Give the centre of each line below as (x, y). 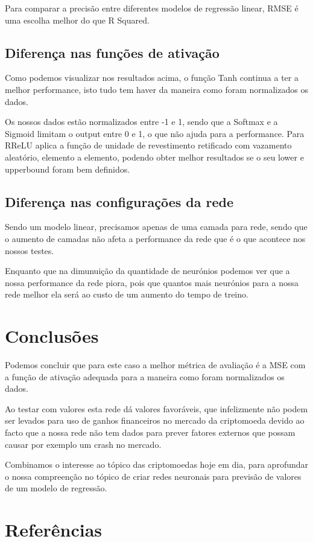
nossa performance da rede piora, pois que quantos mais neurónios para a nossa (152, 282)
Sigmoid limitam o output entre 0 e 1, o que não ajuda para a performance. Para (155, 133)
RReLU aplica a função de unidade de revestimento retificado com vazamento (148, 145)
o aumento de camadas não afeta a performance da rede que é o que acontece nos (155, 238)
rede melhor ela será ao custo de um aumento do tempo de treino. (127, 294)
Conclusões (52, 336)
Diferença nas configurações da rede (119, 201)
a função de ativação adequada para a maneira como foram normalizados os (145, 376)
